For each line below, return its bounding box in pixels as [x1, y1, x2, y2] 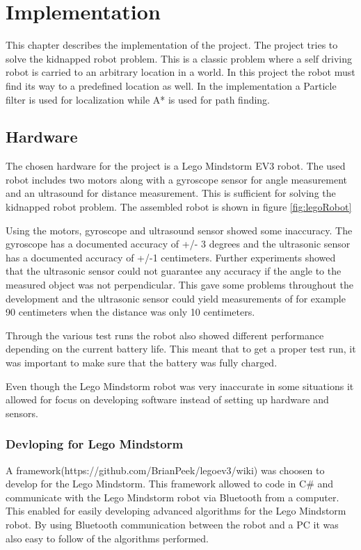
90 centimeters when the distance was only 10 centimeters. [6, 305, 255, 319]
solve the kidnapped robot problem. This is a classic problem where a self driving [6, 51, 353, 65]
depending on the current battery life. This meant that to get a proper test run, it [6, 341, 356, 356]
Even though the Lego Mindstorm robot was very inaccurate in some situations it [6, 378, 354, 393]
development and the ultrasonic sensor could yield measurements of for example [6, 291, 346, 305]
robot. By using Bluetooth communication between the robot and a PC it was [6, 517, 339, 531]
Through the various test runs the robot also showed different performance [6, 327, 324, 342]
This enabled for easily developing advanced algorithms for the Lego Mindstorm [6, 503, 346, 518]
